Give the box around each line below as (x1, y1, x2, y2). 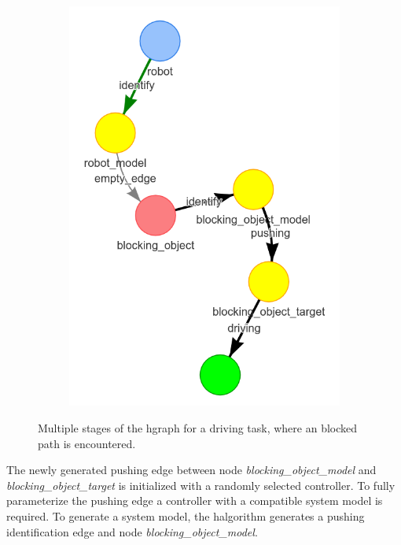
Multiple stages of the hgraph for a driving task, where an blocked (38, 420, 358, 436)
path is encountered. (38, 435, 136, 451)
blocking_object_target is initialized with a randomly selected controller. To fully (6, 476, 395, 493)
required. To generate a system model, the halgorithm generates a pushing (6, 508, 365, 525)
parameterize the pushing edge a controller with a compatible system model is (6, 492, 383, 509)
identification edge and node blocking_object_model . (6, 523, 258, 539)
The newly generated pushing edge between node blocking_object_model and (6, 462, 377, 478)
